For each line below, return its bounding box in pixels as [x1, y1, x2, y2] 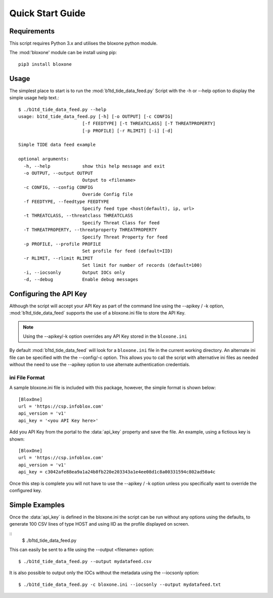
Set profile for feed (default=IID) [82, 248, 173, 254]
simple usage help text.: [9, 95, 59, 101]
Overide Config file [82, 191, 133, 197]
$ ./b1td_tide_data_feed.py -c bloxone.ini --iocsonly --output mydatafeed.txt [18, 581, 221, 587]
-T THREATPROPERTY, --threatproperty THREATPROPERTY [23, 227, 157, 233]
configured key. [9, 487, 42, 493]
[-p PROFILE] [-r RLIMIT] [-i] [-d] [82, 128, 173, 134]
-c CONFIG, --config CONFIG [23, 184, 94, 190]
